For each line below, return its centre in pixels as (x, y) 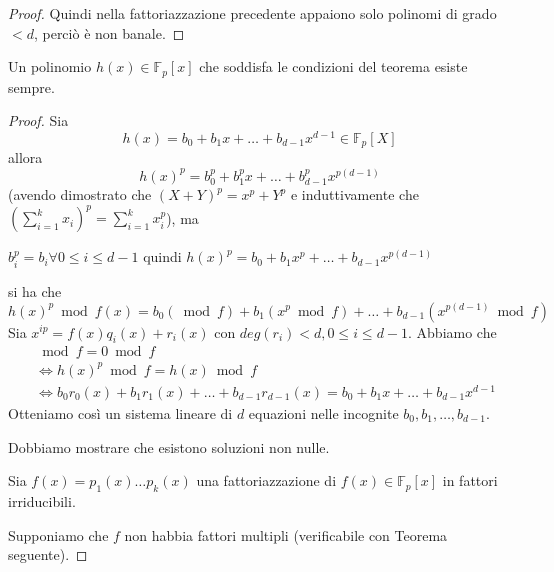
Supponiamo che (58, 534)
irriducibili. (42, 500)
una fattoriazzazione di (266, 480)
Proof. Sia (38, 120)
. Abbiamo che (452, 331)
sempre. (31, 86)
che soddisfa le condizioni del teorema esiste (333, 66)
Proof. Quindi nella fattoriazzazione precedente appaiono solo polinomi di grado (252, 13)
